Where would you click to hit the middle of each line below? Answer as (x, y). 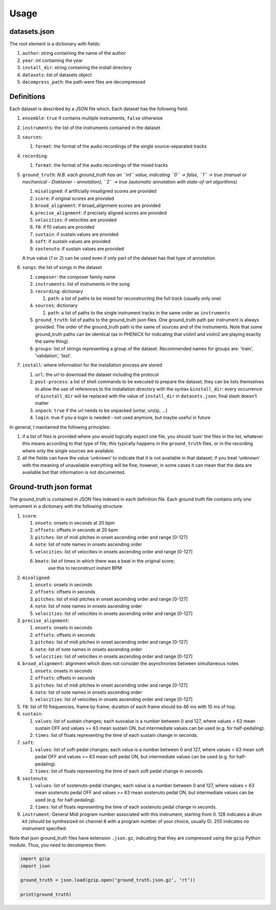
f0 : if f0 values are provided (65, 227)
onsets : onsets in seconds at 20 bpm (75, 523)
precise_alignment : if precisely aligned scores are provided (101, 213)
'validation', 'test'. (53, 356)
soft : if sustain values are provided (73, 241)
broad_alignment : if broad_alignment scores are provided (98, 205)
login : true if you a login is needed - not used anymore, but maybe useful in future (123, 418)
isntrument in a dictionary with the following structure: (66, 506)
